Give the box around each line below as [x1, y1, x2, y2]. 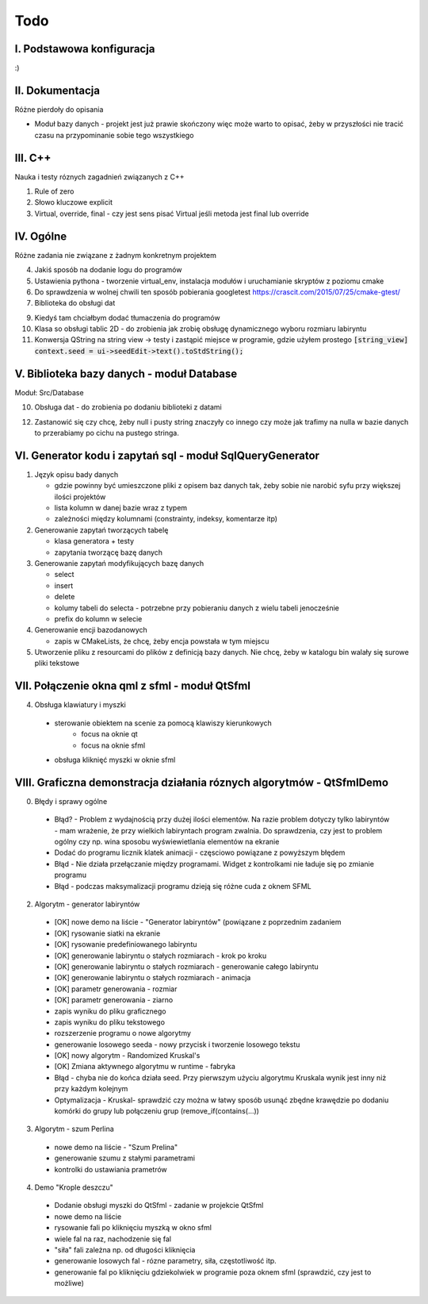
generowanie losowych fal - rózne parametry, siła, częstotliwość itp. [54, 1256, 277, 1266]
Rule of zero [34, 187, 75, 196]
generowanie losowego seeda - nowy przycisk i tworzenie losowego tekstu [54, 1040, 300, 1049]
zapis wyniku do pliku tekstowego [54, 1017, 166, 1027]
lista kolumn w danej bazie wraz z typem [54, 503, 188, 513]
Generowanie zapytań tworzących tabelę [34, 525, 169, 535]
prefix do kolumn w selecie [54, 614, 143, 623]
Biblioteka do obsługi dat [34, 298, 116, 308]
